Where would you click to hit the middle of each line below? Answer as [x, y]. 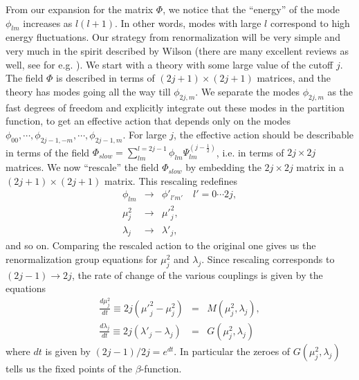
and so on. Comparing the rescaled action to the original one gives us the [161, 245]
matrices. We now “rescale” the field [82, 167]
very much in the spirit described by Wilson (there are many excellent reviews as [177, 50]
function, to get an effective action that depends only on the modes [148, 121]
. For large [145, 134]
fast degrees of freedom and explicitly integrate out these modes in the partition [175, 107]
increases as [48, 22]
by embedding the [223, 167]
